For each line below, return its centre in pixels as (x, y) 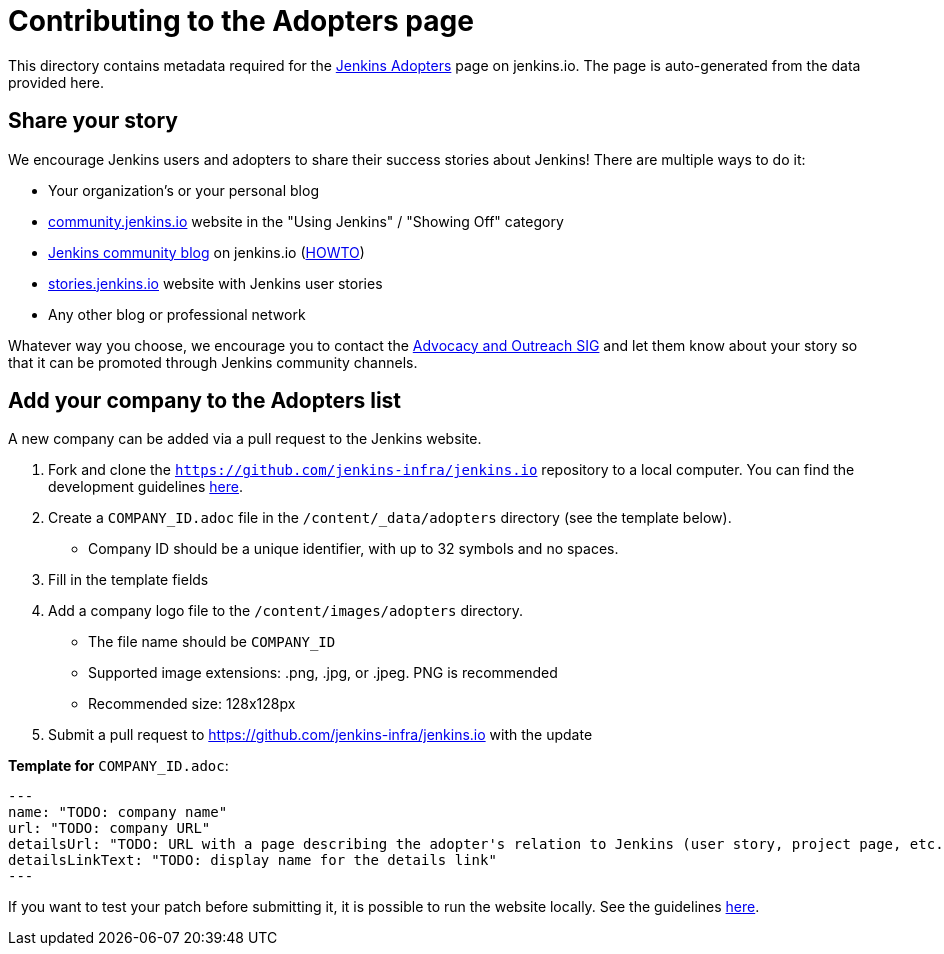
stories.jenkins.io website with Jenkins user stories (215, 283)
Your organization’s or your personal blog (183, 190)
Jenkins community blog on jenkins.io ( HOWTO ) (206, 252)
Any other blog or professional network (177, 314)
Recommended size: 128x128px (192, 704)
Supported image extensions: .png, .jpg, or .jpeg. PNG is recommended (323, 673)
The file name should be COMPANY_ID (212, 642)
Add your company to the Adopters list (205, 401)
